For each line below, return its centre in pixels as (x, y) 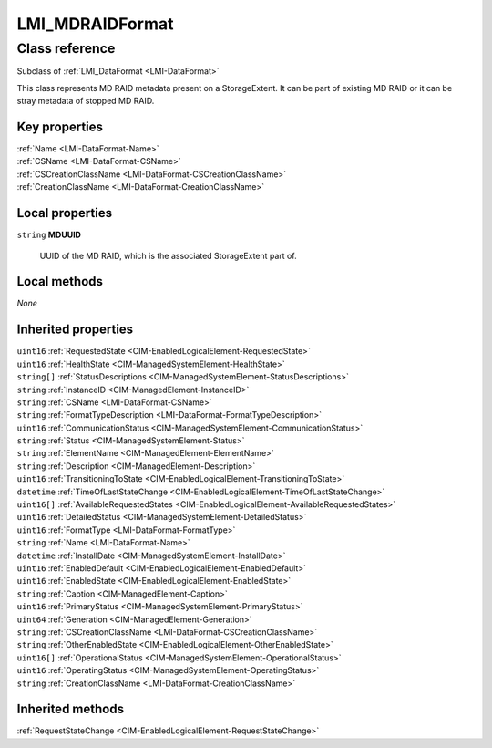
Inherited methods (71, 709)
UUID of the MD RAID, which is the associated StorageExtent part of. (168, 255)
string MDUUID (49, 235)
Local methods (60, 281)
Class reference (66, 48)
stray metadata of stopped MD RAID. (86, 101)
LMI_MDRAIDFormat (95, 24)
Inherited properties (75, 330)
